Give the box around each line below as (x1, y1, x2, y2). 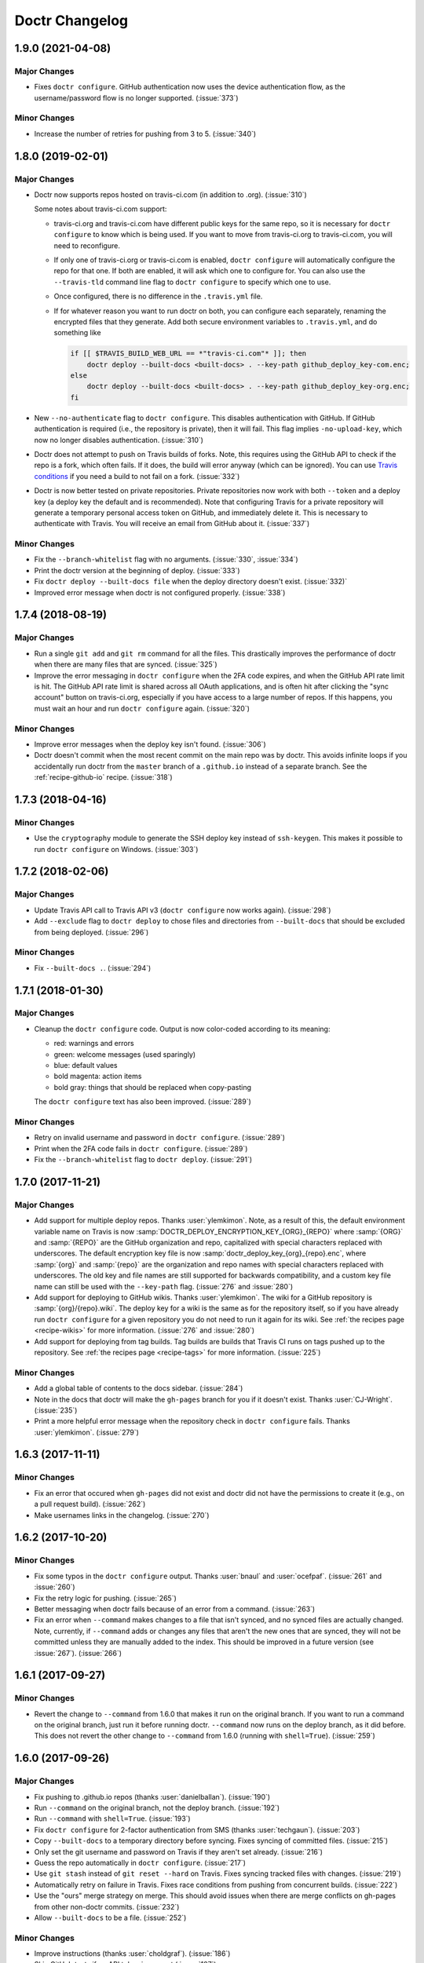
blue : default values (53, 1061, 118, 1070)
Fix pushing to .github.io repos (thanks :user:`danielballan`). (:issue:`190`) (34, 1792, 271, 1801)
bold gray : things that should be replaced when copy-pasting (53, 1082, 251, 1091)
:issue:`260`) (34, 1582, 75, 1592)
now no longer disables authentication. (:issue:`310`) (34, 435, 204, 444)
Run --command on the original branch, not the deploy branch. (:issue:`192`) (34, 1803, 280, 1812)
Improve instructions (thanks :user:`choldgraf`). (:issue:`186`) (34, 1949, 231, 1958)
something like (53, 328, 101, 338)
